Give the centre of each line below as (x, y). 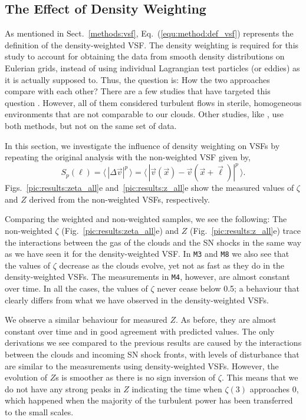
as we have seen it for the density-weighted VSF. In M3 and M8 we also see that (147, 254)
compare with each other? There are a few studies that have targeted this (138, 91)
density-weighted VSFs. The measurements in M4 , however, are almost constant (147, 277)
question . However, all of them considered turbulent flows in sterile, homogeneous (153, 102)
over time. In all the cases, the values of (76, 288)
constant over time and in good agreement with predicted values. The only (140, 331)
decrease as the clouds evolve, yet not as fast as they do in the (172, 265)
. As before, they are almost (226, 320)
